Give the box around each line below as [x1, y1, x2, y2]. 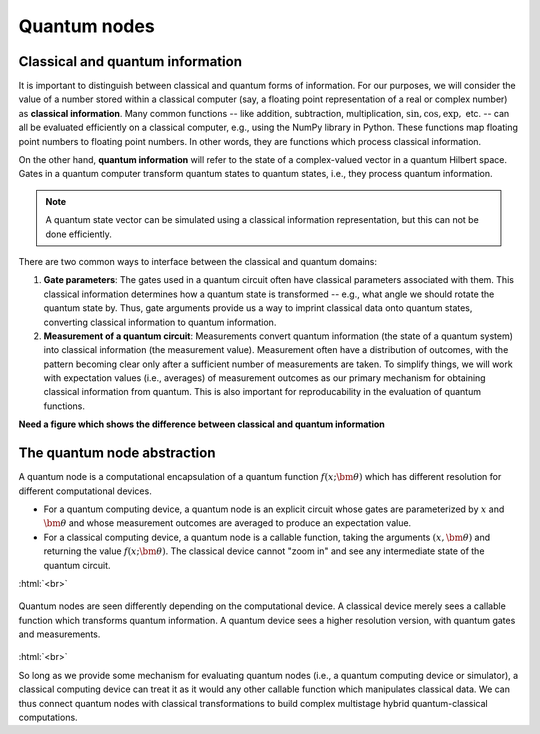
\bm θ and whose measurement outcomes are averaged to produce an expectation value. [43, 517, 412, 529]
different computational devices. [18, 485, 152, 497]
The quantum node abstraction [18, 445, 216, 462]
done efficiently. [45, 228, 112, 240]
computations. [18, 711, 79, 724]
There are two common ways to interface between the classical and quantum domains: [18, 255, 378, 267]
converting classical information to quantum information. [43, 316, 277, 328]
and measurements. [18, 628, 101, 640]
